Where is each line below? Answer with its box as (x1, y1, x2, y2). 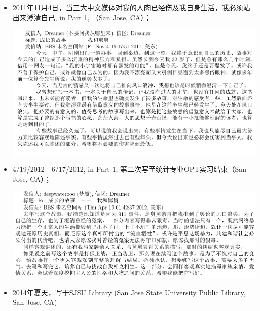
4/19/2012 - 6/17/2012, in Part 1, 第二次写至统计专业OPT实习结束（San (12, 163, 247, 174)
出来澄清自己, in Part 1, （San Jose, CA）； (12, 12, 152, 22)
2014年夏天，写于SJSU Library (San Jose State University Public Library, (12, 287, 246, 297)
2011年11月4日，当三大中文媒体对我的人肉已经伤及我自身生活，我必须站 (12, 2, 250, 12)
